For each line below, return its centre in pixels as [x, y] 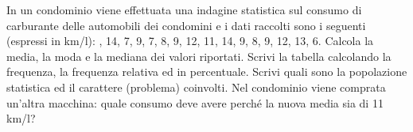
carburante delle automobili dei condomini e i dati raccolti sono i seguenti [186, 25]
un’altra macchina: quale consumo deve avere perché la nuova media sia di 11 [195, 102]
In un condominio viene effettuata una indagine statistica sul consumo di [184, 9]
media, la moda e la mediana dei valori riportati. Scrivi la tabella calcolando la [199, 56]
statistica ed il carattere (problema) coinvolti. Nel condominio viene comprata [196, 87]
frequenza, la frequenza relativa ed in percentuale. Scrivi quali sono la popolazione [207, 72]
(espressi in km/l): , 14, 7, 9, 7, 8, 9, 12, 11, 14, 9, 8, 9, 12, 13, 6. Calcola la [190, 41]
